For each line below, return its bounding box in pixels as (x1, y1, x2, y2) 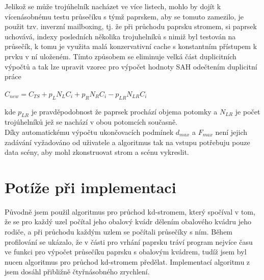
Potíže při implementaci (5, 176, 176, 197)
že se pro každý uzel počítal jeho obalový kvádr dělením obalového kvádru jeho (5, 216, 251, 227)
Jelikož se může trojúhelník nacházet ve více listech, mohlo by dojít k (5, 1, 221, 11)
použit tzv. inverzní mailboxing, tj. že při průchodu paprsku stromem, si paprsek (5, 21, 257, 32)
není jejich (215, 126, 248, 137)
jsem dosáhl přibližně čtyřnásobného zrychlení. (5, 266, 150, 277)
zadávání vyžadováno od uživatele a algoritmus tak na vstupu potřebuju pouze (5, 136, 250, 147)
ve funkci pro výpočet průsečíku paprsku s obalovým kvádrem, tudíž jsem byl (5, 246, 247, 257)
